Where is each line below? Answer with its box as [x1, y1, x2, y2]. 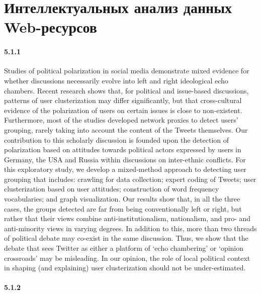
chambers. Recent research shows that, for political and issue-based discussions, [4, 85, 249, 95]
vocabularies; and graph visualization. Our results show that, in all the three [4, 193, 240, 204]
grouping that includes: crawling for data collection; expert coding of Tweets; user [4, 173, 256, 184]
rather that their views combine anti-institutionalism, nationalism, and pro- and [4, 213, 251, 224]
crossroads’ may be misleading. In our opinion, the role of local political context [4, 252, 250, 263]
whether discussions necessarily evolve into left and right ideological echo [4, 75, 228, 85]
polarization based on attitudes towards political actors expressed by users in [4, 144, 241, 155]
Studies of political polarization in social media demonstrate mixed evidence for [4, 65, 249, 76]
